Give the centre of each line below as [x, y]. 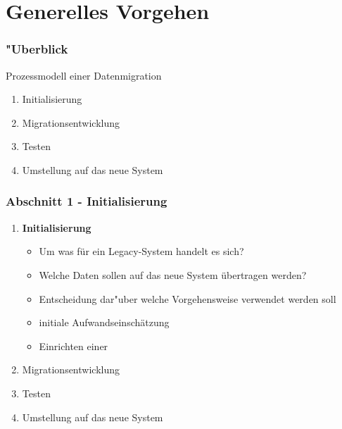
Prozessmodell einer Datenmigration [84, 75]
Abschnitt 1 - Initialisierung [87, 201]
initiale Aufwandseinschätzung [104, 322]
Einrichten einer [74, 346]
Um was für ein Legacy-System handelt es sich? [141, 251]
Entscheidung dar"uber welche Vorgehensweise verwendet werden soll [188, 298]
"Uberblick [37, 49]
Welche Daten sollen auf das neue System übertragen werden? [173, 274]
